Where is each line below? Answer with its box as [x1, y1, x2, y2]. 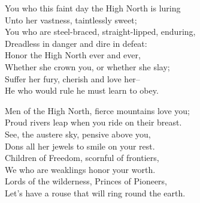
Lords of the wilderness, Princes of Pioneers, [5, 175, 168, 187]
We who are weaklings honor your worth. [5, 163, 156, 175]
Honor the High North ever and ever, [5, 49, 141, 61]
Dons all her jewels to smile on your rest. [5, 139, 155, 152]
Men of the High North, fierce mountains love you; [5, 104, 190, 117]
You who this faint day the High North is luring [5, 2, 181, 14]
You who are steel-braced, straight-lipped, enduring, [5, 25, 196, 38]
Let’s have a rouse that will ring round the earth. [5, 186, 186, 199]
